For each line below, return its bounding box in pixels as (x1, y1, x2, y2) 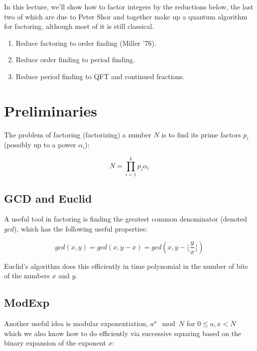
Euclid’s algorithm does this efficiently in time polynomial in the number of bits (4, 260, 248, 271)
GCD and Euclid (4, 190, 92, 206)
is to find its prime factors (161, 129, 241, 139)
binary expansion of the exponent (4, 338, 106, 348)
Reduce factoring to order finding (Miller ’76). (15, 37, 156, 48)
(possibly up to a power (4, 139, 76, 150)
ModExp (4, 295, 50, 310)
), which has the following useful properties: (14, 224, 147, 234)
